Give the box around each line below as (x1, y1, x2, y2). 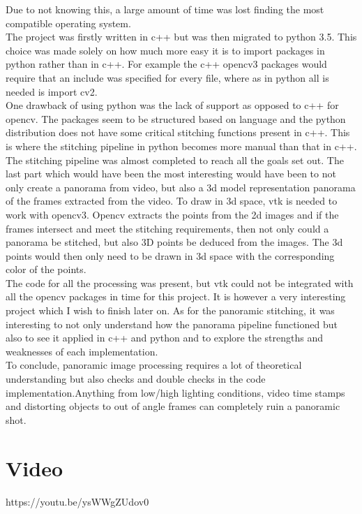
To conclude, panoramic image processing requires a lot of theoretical (6, 358, 302, 372)
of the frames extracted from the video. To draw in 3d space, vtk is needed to (6, 193, 338, 208)
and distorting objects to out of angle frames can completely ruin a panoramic (6, 399, 340, 413)
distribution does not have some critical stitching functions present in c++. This (6, 125, 350, 140)
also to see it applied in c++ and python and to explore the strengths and (6, 330, 324, 345)
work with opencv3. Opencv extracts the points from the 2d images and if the (6, 207, 339, 221)
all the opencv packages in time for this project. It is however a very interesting (6, 289, 346, 304)
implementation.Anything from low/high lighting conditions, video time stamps (6, 385, 345, 399)
